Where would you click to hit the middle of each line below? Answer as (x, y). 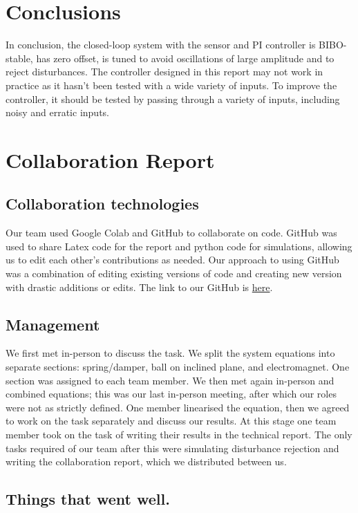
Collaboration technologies (102, 204)
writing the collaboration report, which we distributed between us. (146, 461)
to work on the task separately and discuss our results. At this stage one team (171, 421)
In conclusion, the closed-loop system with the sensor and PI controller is (161, 45)
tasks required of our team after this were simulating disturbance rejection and (172, 448)
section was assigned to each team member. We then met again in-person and (170, 380)
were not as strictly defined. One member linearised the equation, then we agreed (178, 407)
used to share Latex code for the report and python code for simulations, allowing (179, 246)
